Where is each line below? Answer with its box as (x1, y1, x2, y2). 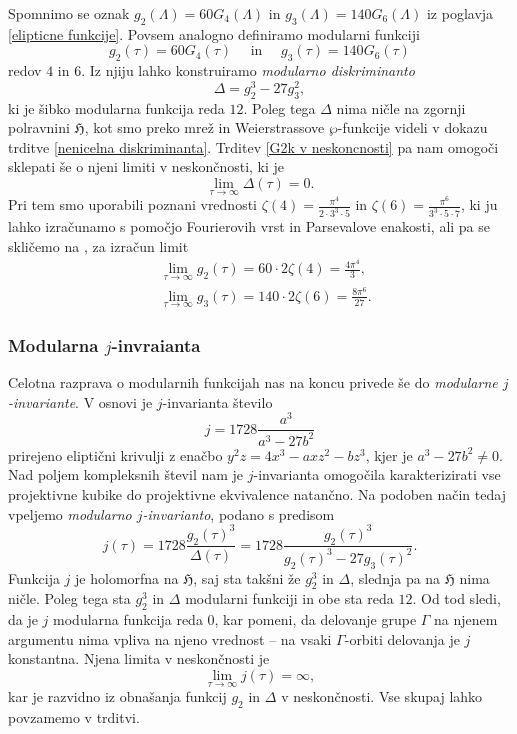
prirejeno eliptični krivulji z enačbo (8, 444, 223, 465)
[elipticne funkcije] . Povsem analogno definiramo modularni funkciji (8, 23, 420, 44)
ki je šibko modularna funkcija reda (8, 97, 225, 118)
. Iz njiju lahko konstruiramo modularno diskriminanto (81, 60, 415, 81)
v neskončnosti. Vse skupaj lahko (281, 686, 483, 707)
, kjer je (365, 444, 413, 465)
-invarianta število (162, 391, 273, 412)
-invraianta (111, 332, 201, 357)
